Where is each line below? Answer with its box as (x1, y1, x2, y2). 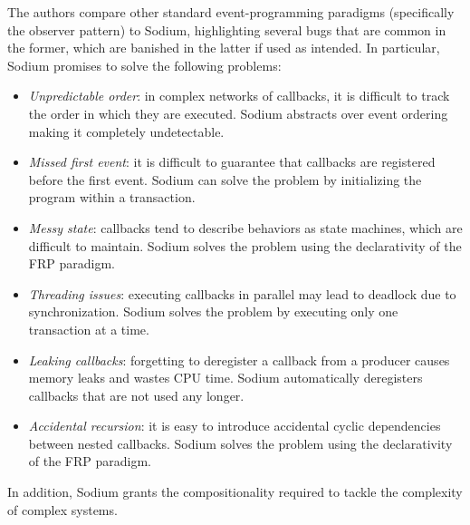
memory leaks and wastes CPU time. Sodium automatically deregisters (28, 368, 423, 387)
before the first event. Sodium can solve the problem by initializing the (28, 170, 422, 189)
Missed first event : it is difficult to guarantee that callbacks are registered (28, 152, 436, 171)
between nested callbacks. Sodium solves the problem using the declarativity (28, 433, 453, 452)
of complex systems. (7, 500, 118, 519)
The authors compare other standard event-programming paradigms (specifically (7, 3, 455, 21)
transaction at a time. (28, 319, 149, 338)
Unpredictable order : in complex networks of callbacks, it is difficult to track (28, 86, 450, 105)
